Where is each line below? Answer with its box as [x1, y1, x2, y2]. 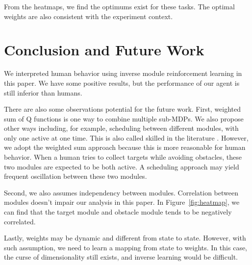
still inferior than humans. [4, 87, 82, 97]
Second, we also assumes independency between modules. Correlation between [4, 187, 238, 197]
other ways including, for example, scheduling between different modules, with [4, 123, 239, 133]
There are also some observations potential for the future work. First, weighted [4, 104, 241, 114]
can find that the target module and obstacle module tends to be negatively [4, 207, 232, 217]
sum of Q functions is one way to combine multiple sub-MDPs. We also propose [4, 113, 244, 123]
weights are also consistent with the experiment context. [4, 11, 173, 21]
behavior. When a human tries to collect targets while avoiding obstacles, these [4, 152, 242, 162]
